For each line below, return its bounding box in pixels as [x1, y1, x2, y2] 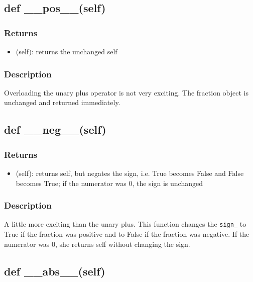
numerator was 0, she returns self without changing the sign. [4, 238, 190, 249]
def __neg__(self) [4, 122, 106, 137]
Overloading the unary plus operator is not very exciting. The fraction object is [4, 87, 249, 98]
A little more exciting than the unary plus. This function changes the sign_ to [4, 219, 246, 229]
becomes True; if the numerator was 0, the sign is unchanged [16, 177, 203, 188]
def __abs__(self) [4, 263, 105, 278]
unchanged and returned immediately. [4, 97, 120, 108]
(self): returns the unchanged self [16, 46, 117, 56]
